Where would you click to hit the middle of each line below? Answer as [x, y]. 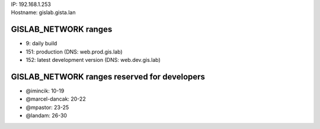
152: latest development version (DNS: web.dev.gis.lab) [93, 60]
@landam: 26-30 [47, 115]
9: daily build [41, 44]
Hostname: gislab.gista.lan [43, 12]
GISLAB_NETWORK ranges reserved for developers [108, 77]
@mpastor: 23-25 [47, 107]
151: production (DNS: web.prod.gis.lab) [74, 52]
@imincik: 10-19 [45, 91]
